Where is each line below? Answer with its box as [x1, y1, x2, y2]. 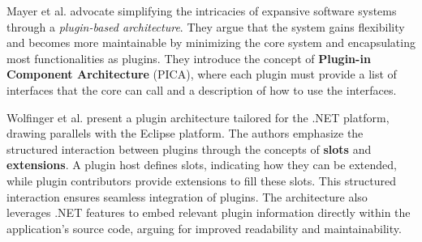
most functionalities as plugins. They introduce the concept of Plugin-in [6, 49, 371, 66]
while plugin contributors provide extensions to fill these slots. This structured [6, 172, 396, 189]
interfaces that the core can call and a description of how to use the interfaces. [6, 81, 397, 98]
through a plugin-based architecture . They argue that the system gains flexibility [6, 18, 405, 35]
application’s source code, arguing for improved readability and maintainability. [6, 219, 402, 236]
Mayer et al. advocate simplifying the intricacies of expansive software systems [6, 2, 397, 19]
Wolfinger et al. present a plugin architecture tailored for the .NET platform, [6, 108, 390, 125]
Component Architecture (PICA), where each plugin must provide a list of [6, 66, 397, 83]
